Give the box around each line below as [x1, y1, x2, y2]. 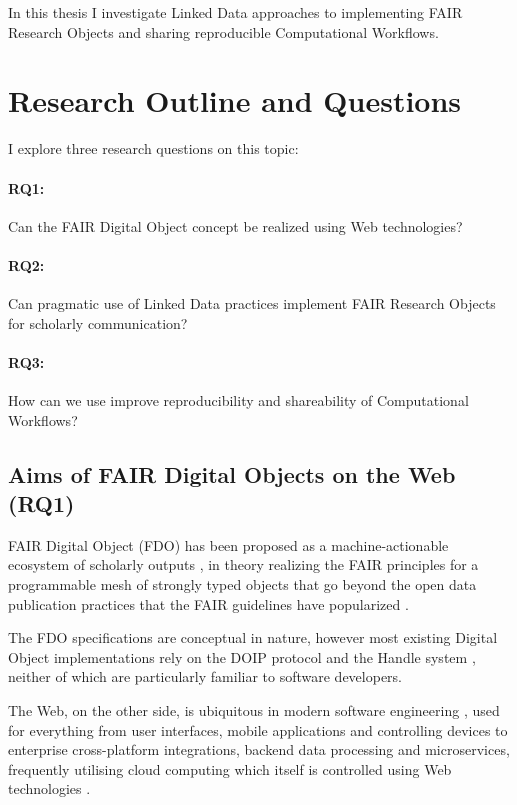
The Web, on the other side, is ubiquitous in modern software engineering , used [8, 700, 500, 721]
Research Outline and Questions [8, 80, 462, 121]
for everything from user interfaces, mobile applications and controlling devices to [8, 719, 508, 740]
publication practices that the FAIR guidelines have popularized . [8, 593, 409, 614]
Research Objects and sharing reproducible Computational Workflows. [8, 21, 439, 42]
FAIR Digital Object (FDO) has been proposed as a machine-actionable [8, 534, 449, 555]
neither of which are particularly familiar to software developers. [8, 666, 403, 687]
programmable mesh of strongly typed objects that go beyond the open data [8, 574, 477, 595]
